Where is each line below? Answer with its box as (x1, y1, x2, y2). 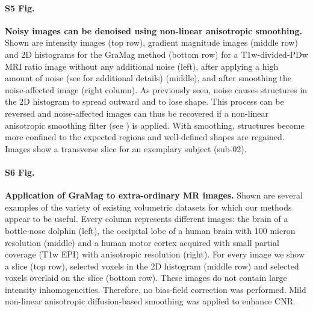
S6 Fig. (5, 165, 35, 178)
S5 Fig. (5, 1, 35, 14)
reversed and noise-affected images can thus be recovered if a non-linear (5, 106, 268, 119)
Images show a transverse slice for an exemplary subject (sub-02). (5, 142, 247, 155)
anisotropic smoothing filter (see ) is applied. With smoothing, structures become (5, 119, 305, 131)
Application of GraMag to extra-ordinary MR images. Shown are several (5, 189, 303, 202)
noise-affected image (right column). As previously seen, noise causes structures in (5, 83, 308, 96)
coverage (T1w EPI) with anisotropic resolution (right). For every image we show (5, 248, 305, 260)
